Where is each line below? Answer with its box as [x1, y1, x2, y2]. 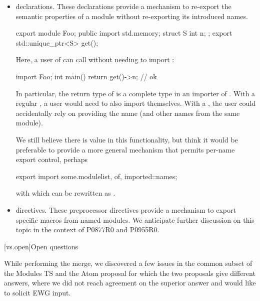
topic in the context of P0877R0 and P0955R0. [15, 224, 159, 235]
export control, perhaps [15, 154, 88, 165]
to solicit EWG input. [4, 287, 71, 298]
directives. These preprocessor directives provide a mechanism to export [15, 204, 236, 215]
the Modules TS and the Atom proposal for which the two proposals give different [4, 267, 255, 278]
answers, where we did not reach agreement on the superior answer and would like [4, 277, 256, 288]
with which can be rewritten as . [15, 188, 115, 198]
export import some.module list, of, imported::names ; [15, 171, 177, 181]
